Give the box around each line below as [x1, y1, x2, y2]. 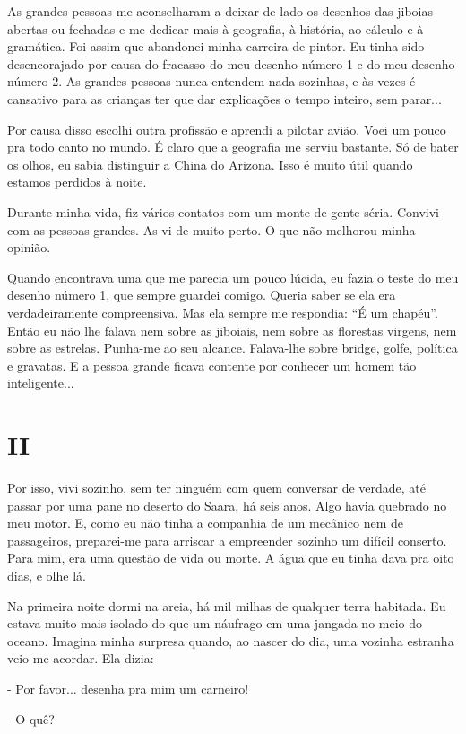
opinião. [7, 238, 51, 257]
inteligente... [7, 373, 74, 392]
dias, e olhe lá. [7, 565, 86, 584]
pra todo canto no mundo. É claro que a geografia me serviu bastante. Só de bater [7, 137, 459, 156]
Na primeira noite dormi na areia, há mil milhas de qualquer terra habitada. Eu [7, 596, 446, 615]
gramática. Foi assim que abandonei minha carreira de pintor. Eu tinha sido [7, 37, 425, 56]
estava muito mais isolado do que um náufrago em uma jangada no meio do [7, 614, 423, 633]
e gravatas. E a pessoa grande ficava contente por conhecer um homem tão [7, 355, 417, 374]
